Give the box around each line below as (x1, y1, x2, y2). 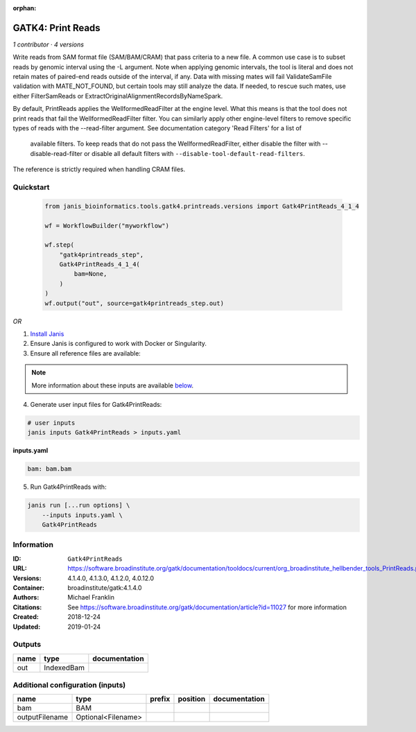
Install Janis (30, 330, 64, 338)
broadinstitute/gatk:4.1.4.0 (67, 583, 142, 592)
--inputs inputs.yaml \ (42, 511, 123, 519)
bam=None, (73, 270, 107, 278)
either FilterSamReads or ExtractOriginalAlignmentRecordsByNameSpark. (12, 91, 223, 100)
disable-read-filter (30, 149, 83, 157)
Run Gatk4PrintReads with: (30, 482, 107, 491)
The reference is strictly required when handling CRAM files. (12, 165, 186, 173)
